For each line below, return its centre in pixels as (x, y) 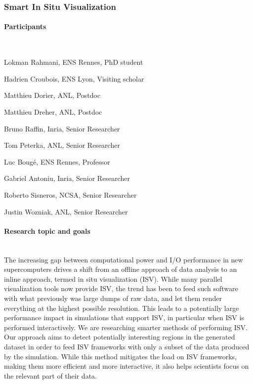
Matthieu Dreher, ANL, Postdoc (53, 112)
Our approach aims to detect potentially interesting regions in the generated (120, 337)
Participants (25, 26)
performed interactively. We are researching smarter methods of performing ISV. (126, 327)
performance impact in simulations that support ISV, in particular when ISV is (124, 318)
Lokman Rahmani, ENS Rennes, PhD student (74, 62)
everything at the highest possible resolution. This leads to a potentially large (122, 308)
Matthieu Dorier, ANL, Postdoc (52, 95)
